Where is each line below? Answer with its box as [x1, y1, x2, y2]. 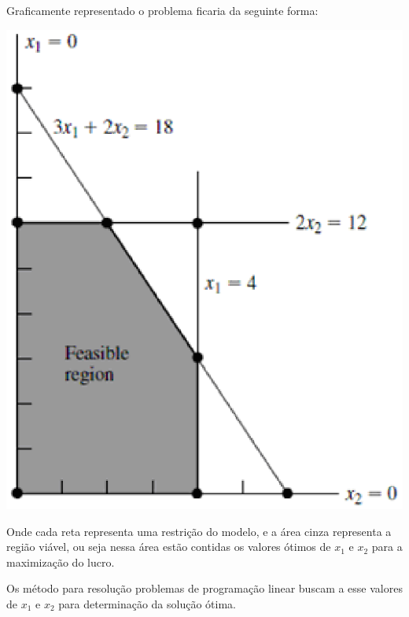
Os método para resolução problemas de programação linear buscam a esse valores [6, 580, 403, 597]
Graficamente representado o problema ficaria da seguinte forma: [6, 2, 319, 18]
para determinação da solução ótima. [58, 595, 236, 611]
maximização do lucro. [6, 553, 115, 570]
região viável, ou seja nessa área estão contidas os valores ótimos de [6, 538, 331, 555]
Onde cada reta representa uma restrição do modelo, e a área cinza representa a [6, 523, 392, 539]
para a [371, 538, 403, 555]
